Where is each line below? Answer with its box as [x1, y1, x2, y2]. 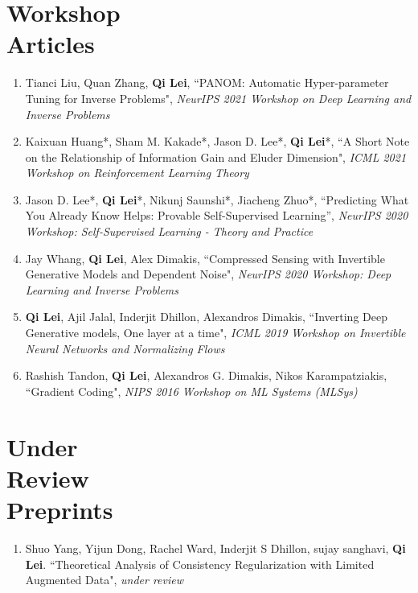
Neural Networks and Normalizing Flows [25, 340, 225, 356]
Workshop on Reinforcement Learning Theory [25, 164, 249, 181]
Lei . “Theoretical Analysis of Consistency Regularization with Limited [25, 555, 375, 572]
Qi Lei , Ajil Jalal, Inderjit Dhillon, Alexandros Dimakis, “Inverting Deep [25, 308, 387, 325]
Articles [6, 27, 95, 60]
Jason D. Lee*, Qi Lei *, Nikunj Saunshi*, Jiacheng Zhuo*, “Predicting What [25, 191, 409, 208]
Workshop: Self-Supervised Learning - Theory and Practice [25, 223, 313, 240]
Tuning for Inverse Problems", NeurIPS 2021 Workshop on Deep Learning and [25, 89, 412, 106]
